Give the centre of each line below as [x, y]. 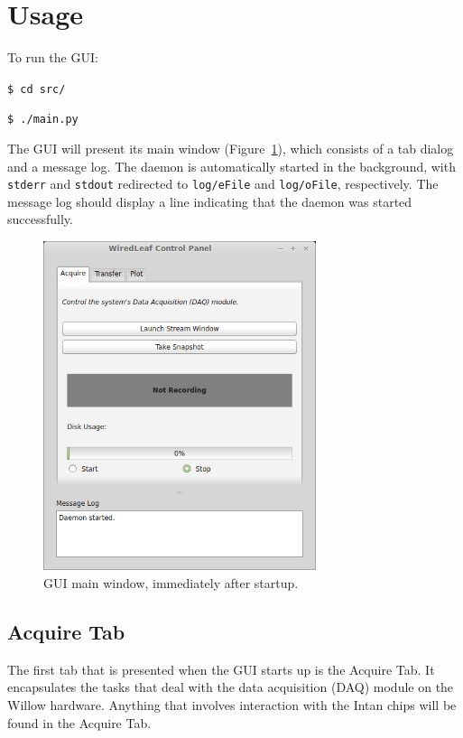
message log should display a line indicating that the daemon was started [210, 201]
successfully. [40, 219]
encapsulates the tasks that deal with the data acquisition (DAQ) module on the [231, 687]
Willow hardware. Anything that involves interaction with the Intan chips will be [232, 705]
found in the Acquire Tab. [79, 722]
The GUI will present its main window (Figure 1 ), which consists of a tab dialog [231, 149]
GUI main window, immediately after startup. [171, 583]
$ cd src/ [37, 89]
